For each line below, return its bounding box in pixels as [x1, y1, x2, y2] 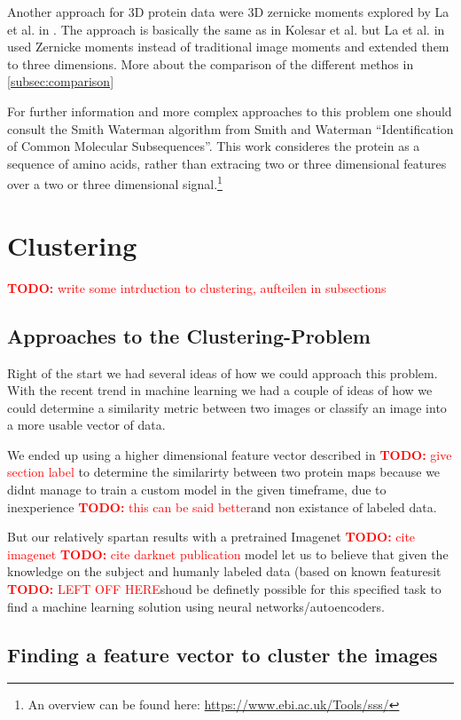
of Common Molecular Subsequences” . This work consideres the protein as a [7, 137, 420, 155]
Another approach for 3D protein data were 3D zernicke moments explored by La [7, 3, 449, 20]
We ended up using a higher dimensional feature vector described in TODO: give [7, 445, 452, 463]
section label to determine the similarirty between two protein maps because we [7, 463, 441, 481]
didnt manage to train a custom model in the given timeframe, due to [7, 480, 387, 499]
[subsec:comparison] [7, 72, 114, 91]
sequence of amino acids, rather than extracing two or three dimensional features [7, 154, 447, 172]
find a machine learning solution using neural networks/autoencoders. [7, 597, 385, 615]
